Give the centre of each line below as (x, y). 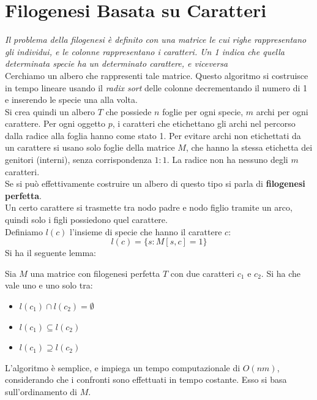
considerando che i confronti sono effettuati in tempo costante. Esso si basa (146, 379)
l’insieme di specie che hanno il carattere (146, 231)
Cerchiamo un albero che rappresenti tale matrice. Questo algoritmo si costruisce (157, 75)
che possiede (129, 111)
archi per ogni (282, 111)
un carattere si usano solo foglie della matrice (90, 147)
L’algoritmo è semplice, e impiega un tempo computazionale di (123, 367)
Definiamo (24, 231)
